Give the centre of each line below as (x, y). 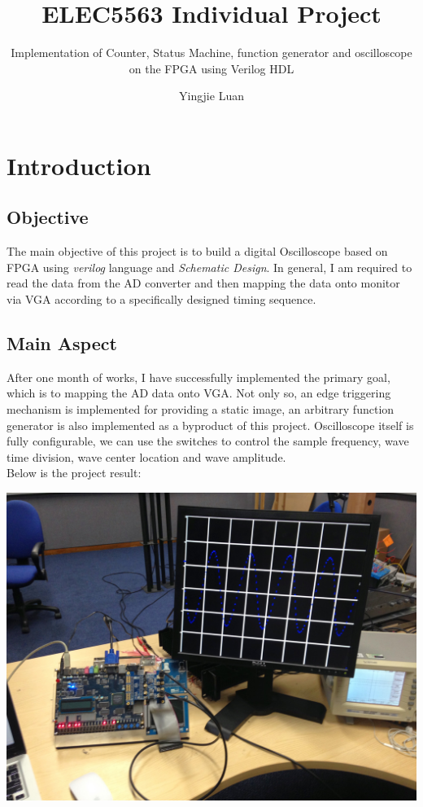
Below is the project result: (74, 473)
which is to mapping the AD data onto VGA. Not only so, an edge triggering (199, 393)
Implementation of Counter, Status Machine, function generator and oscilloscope (211, 53)
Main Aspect (62, 343)
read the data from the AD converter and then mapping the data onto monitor (203, 283)
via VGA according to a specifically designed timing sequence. (161, 299)
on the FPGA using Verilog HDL (211, 68)
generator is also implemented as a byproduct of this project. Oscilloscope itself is (210, 425)
